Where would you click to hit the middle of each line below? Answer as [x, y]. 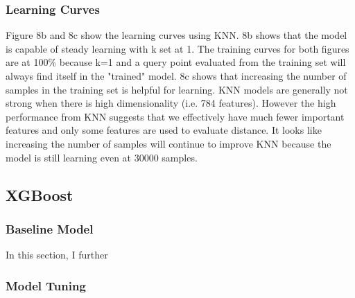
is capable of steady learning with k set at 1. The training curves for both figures [177, 48]
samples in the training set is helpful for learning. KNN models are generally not [177, 89]
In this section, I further [57, 255]
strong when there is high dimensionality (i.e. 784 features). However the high [171, 103]
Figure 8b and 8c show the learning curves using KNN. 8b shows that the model [176, 35]
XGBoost [40, 194]
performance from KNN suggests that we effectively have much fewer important [175, 116]
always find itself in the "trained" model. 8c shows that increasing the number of [176, 76]
